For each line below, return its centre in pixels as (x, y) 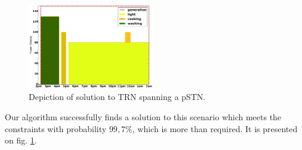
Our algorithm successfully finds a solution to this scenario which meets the (143, 116)
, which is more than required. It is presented (215, 128)
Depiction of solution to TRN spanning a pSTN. (117, 97)
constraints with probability (56, 128)
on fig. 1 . (21, 140)
